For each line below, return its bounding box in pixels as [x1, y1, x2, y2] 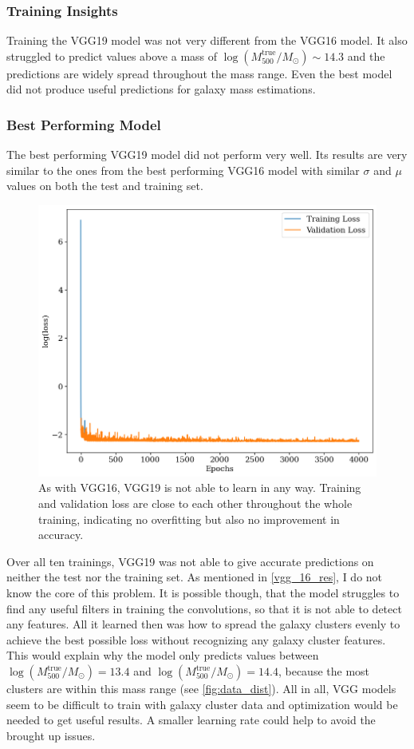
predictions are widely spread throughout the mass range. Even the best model [6, 65, 392, 81]
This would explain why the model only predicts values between [6, 647, 319, 664]
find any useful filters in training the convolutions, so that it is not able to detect [6, 600, 402, 616]
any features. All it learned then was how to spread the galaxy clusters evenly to [6, 616, 400, 632]
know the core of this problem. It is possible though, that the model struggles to [6, 585, 400, 601]
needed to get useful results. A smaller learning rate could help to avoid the [6, 711, 376, 728]
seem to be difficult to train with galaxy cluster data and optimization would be [6, 695, 398, 712]
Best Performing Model [6, 114, 161, 134]
